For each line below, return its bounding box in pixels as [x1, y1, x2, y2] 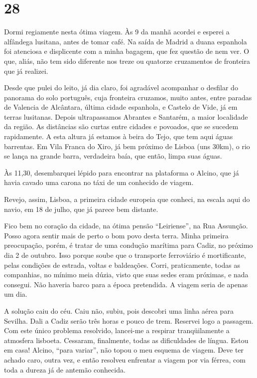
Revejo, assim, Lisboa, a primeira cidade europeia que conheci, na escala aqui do [4, 194, 250, 204]
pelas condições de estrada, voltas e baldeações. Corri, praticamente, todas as [4, 259, 240, 270]
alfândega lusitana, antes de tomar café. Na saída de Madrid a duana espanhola [4, 36, 247, 46]
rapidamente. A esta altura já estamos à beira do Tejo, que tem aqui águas [4, 131, 233, 142]
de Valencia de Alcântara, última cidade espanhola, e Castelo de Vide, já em [4, 102, 238, 112]
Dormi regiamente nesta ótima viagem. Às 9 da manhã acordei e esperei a [4, 26, 230, 37]
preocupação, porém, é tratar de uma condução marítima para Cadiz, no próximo [4, 240, 253, 250]
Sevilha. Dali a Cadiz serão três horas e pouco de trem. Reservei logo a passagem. [4, 315, 254, 326]
